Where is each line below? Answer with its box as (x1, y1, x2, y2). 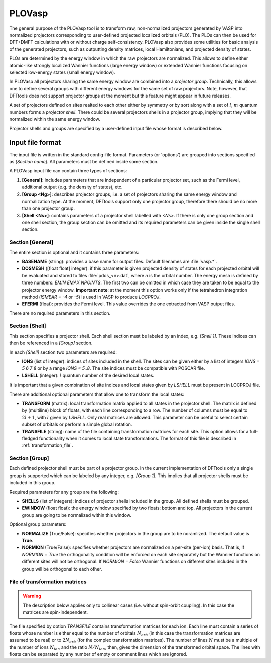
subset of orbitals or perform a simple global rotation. (22, 421, 132, 427)
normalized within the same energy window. (9, 116, 100, 122)
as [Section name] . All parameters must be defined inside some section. (9, 158, 159, 164)
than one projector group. (22, 205, 75, 211)
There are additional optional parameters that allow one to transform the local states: (9, 391, 185, 397)
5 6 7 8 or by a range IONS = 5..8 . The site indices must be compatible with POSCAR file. (22, 365, 205, 371)
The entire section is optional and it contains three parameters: (9, 249, 139, 255)
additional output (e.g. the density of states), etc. (22, 184, 123, 191)
